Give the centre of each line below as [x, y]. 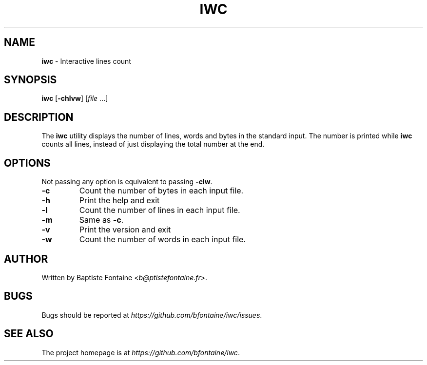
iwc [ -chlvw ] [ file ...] [75, 98]
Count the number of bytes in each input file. [161, 191]
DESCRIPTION [39, 117]
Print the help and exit [119, 201]
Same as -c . [101, 220]
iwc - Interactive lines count [86, 61]
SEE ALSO [29, 334]
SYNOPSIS [30, 80]
